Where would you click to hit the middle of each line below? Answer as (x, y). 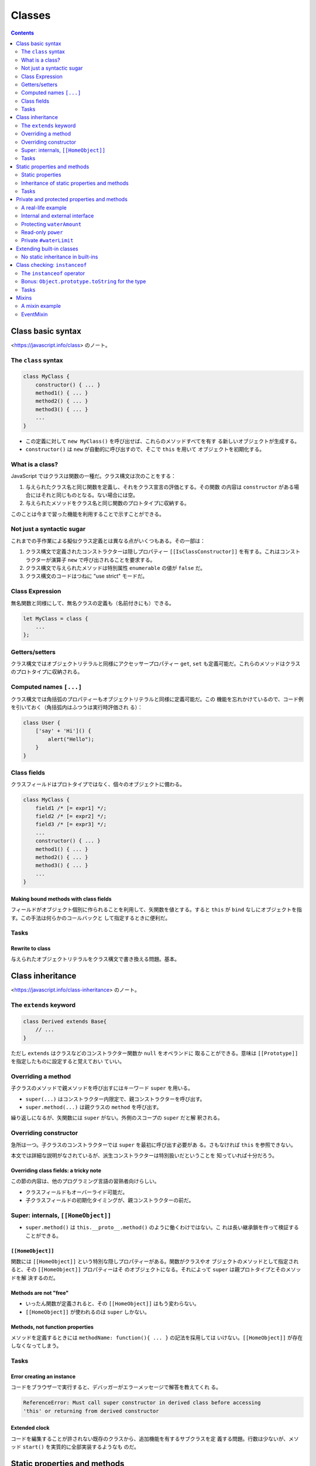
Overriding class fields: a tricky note (56, 1170)
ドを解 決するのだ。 (35, 1278)
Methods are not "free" (40, 1292)
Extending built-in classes (47, 249)
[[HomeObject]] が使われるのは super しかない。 (88, 1312)
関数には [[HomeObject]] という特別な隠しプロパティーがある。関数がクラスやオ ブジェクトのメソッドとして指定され (155, 1261)
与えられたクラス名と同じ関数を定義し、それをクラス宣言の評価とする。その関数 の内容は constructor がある (160, 487)
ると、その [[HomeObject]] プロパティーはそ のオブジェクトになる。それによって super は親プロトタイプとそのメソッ (156, 1270)
